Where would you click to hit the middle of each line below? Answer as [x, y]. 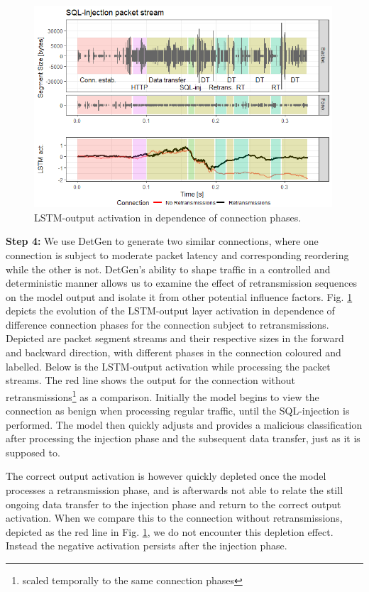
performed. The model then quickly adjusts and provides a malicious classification [184, 424]
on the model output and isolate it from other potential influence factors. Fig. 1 [179, 296]
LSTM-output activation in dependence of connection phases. [168, 217]
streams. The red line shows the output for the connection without [150, 380]
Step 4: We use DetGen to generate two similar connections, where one [162, 241]
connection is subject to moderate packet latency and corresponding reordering [177, 254]
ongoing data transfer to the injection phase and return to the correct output [174, 504]
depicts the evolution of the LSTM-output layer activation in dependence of [170, 311]
